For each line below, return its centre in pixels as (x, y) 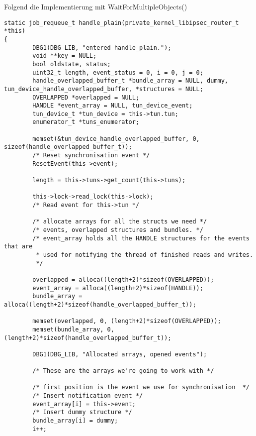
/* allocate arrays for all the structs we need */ (120, 222)
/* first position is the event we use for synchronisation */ (141, 387)
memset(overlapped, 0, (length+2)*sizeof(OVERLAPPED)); (127, 321)
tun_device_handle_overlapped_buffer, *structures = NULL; (104, 89)
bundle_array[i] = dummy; (75, 421)
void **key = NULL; (65, 56)
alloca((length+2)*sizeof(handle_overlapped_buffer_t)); (100, 304)
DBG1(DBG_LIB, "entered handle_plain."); (102, 48)
